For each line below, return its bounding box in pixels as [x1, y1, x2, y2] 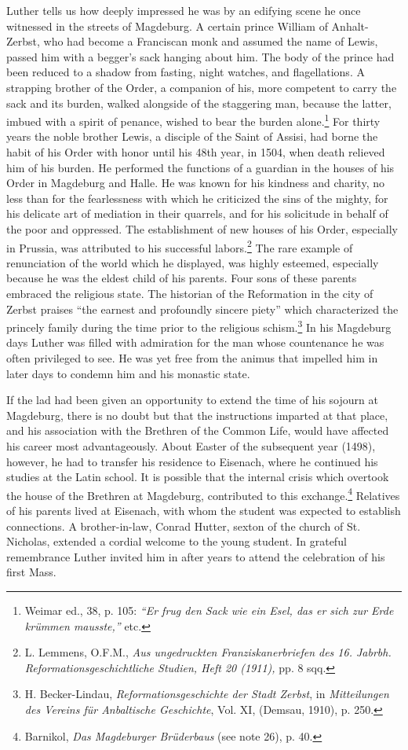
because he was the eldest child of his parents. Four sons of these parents [6, 270, 357, 286]
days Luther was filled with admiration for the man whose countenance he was [6, 334, 384, 351]
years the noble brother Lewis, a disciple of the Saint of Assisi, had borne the [6, 128, 378, 145]
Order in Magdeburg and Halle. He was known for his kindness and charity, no [6, 175, 384, 191]
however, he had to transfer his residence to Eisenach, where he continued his [6, 453, 378, 469]
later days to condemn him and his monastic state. [6, 365, 250, 381]
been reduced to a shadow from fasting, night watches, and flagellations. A [6, 64, 365, 80]
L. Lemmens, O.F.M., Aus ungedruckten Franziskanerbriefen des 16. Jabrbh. [24, 644, 392, 660]
